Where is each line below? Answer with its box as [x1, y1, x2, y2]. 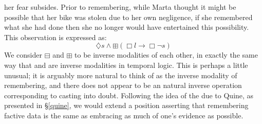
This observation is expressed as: [4, 31, 107, 42]
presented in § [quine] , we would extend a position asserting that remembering [4, 100, 249, 111]
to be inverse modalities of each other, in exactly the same [74, 49, 258, 60]
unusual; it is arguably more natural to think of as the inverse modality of [4, 69, 237, 80]
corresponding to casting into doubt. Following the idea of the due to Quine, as [4, 90, 254, 100]
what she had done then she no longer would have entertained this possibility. [4, 22, 249, 32]
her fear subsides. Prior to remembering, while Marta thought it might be [4, 2, 236, 12]
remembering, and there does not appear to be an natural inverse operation [4, 80, 242, 91]
